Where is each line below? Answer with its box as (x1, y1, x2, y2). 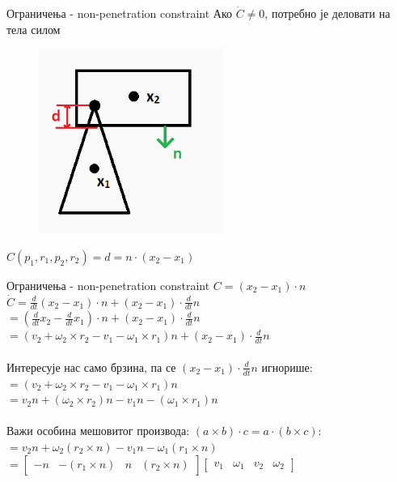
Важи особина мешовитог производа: (6, 422, 190, 439)
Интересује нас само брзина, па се (6, 358, 176, 375)
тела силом (6, 20, 61, 37)
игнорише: (261, 358, 313, 375)
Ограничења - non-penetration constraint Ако (6, 5, 233, 21)
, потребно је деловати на (264, 5, 391, 21)
